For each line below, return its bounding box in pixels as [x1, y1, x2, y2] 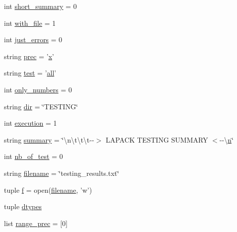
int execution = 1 [4, 118, 57, 128]
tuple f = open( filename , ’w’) [4, 184, 92, 195]
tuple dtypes [4, 201, 42, 212]
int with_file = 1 [4, 17, 56, 28]
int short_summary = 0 [4, 1, 77, 11]
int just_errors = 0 [4, 34, 62, 45]
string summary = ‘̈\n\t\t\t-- [4, 134, 94, 145]
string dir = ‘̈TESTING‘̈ [4, 101, 78, 111]
